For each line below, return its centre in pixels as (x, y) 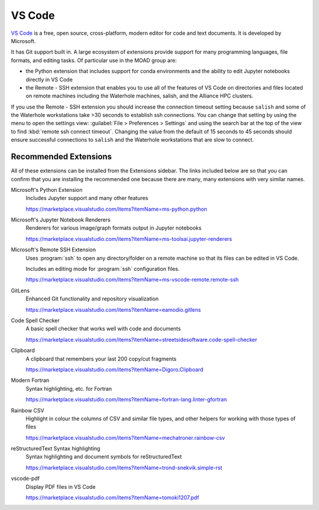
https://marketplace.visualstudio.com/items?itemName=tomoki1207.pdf (112, 498)
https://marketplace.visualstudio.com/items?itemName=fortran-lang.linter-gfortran (126, 400)
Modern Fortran (30, 380)
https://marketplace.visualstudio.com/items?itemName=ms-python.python (116, 209)
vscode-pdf (25, 479)
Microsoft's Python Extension (47, 189)
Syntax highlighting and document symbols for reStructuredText (104, 457)
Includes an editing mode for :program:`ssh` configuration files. (102, 269)
